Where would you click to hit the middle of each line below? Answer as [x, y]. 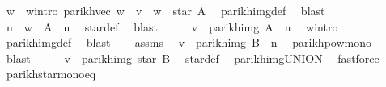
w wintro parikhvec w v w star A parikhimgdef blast [165, 10]
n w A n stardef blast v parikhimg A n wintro [172, 26]
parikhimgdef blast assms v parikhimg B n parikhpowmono [189, 42]
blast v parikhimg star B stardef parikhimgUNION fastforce [193, 58]
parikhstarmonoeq [51, 74]
